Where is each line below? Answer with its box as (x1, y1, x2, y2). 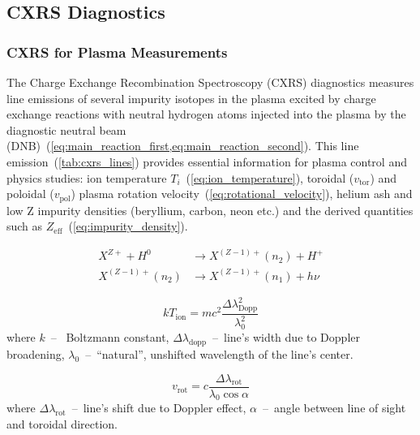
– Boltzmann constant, (50, 329, 169, 346)
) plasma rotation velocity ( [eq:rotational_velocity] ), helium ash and (71, 185, 413, 202)
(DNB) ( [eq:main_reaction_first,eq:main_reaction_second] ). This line (6, 137, 359, 154)
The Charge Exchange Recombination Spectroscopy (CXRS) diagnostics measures (6, 74, 414, 90)
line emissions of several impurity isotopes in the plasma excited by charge (6, 89, 376, 106)
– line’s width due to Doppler (212, 329, 360, 346)
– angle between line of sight (262, 399, 406, 416)
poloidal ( (6, 185, 54, 202)
